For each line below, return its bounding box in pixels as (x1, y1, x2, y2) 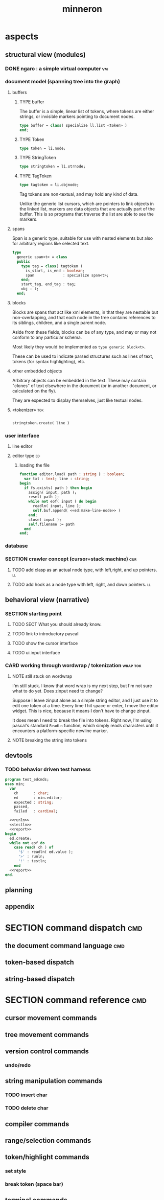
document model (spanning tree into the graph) (5, 78, 120, 85)
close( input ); (28, 517, 62, 522)
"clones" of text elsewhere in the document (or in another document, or (12, 383, 157, 389)
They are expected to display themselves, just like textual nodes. (12, 397, 143, 403)
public (17, 259, 30, 264)
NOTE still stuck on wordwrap (12, 673, 72, 679)
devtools (5, 751, 33, 760)
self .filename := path (28, 522, 75, 527)
